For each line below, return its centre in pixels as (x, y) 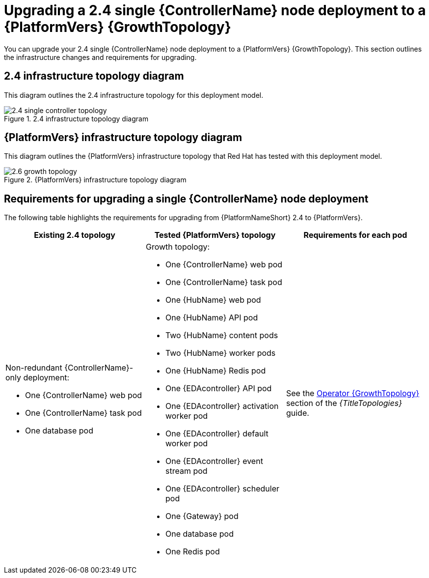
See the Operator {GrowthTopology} (353, 393)
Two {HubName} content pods (222, 335)
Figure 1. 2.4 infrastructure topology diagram (76, 118)
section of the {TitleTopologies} (344, 403)
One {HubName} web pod (213, 300)
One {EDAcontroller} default (217, 434)
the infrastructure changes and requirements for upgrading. (100, 57)
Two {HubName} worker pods (220, 353)
